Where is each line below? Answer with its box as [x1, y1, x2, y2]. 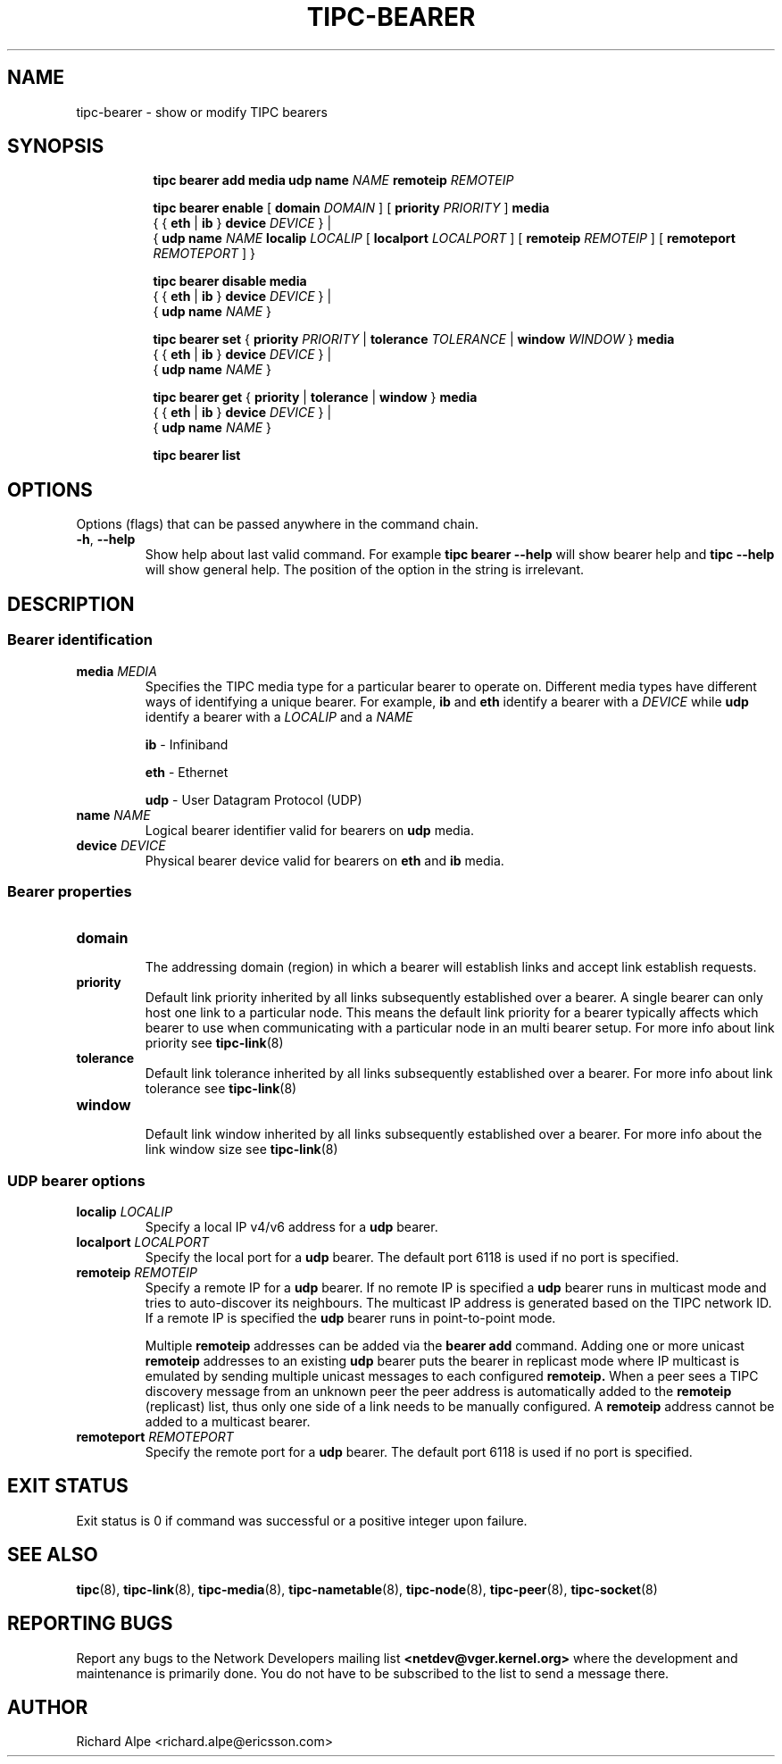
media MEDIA [76, 663, 157, 679]
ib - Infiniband [145, 736, 229, 752]
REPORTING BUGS [7, 1612, 173, 1635]
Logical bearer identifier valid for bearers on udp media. [145, 822, 474, 838]
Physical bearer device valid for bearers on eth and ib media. [145, 852, 504, 868]
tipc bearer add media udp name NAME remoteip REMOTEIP [153, 172, 514, 188]
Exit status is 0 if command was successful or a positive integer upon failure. [76, 1512, 528, 1528]
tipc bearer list [153, 447, 241, 464]
